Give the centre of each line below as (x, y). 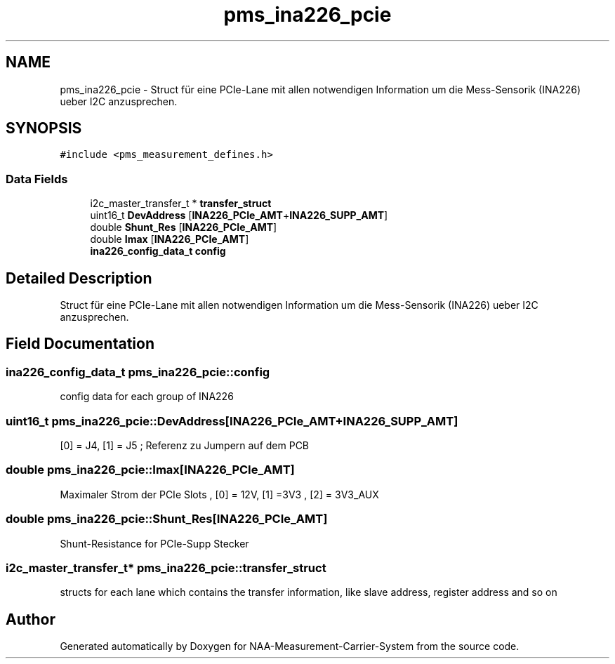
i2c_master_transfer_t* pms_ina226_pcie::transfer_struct (166, 567)
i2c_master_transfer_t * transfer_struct (181, 204)
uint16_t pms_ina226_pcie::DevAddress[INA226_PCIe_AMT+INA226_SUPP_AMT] (232, 421)
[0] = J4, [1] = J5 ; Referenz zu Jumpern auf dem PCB (185, 445)
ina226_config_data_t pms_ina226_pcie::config (138, 372)
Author (31, 619)
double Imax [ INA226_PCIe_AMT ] (170, 239)
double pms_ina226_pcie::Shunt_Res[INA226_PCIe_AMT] (167, 519)
